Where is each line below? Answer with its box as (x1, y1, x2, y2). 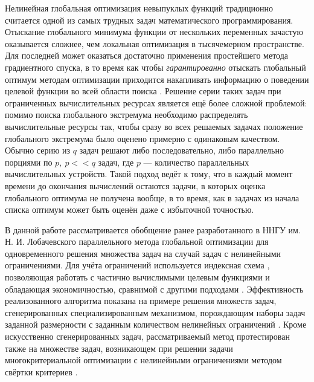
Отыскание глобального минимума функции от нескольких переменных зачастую (5, 25, 303, 38)
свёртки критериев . (5, 365, 78, 378)
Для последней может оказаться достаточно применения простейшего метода (5, 49, 288, 62)
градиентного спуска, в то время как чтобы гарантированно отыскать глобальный (5, 60, 306, 73)
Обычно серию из (5, 144, 71, 157)
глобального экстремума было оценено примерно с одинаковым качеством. (5, 132, 280, 144)
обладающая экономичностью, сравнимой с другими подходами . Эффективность (5, 282, 304, 295)
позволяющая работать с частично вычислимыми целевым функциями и (5, 271, 270, 283)
